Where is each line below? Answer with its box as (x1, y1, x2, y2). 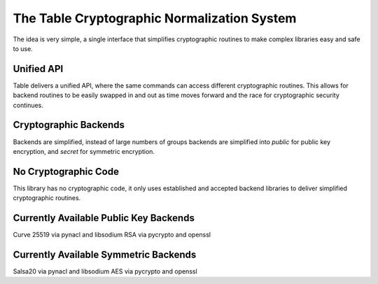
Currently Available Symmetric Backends (13, 248, 197, 260)
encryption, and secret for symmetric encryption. (13, 147, 155, 155)
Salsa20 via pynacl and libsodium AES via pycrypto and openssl (13, 267, 197, 276)
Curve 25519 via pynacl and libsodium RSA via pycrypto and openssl (13, 231, 211, 239)
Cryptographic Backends (13, 119, 125, 131)
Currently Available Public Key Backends (13, 212, 195, 224)
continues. (13, 101, 43, 109)
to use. (13, 44, 33, 52)
